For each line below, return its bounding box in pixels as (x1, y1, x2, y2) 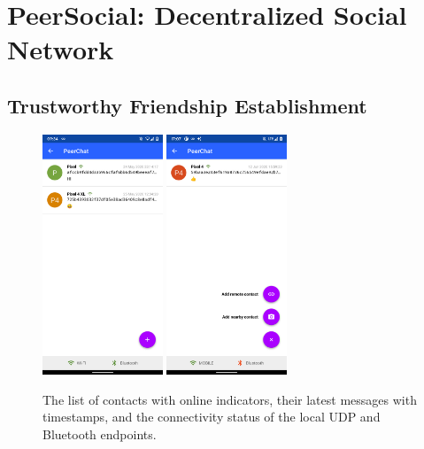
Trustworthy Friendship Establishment (7, 91, 367, 119)
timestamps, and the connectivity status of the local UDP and (42, 407, 381, 426)
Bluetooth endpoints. (42, 424, 157, 443)
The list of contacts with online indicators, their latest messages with (42, 390, 417, 408)
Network (7, 31, 114, 67)
